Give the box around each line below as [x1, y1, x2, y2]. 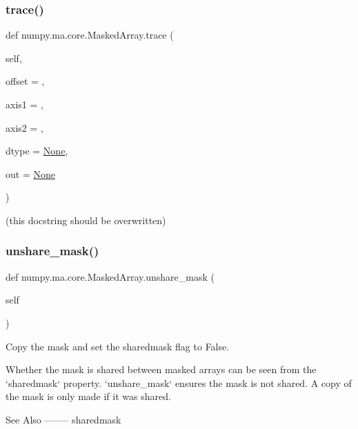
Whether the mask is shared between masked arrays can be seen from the [6, 362, 317, 377]
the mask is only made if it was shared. [6, 389, 171, 403]
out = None [6, 166, 55, 181]
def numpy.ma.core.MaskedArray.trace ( [6, 28, 174, 42]
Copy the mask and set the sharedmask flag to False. [6, 339, 230, 353]
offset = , [6, 74, 45, 88]
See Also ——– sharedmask [6, 412, 121, 426]
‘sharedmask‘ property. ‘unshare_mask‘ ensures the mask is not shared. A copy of [6, 375, 352, 390]
